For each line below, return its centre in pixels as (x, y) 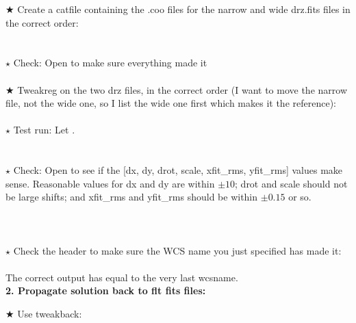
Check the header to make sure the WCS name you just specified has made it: (177, 250)
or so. (300, 197)
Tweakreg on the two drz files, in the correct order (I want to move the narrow (182, 89)
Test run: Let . (44, 130)
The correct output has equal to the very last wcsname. (122, 277)
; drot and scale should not (291, 183)
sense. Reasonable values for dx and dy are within (110, 183)
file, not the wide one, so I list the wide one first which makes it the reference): (171, 103)
